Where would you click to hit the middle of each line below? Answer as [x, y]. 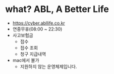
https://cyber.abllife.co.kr [39, 23]
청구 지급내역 [33, 54]
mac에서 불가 [26, 60]
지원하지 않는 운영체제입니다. [48, 66]
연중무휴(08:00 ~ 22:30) [37, 29]
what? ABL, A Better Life [57, 9]
